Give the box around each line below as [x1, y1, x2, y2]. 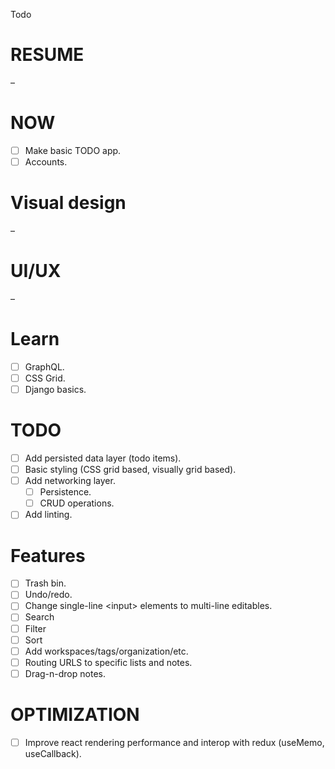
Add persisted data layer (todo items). [24, 452, 182, 464]
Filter [24, 622, 47, 634]
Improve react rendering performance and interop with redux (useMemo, [24, 736, 325, 748]
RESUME [10, 44, 85, 66]
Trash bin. [24, 577, 67, 589]
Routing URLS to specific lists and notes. [24, 656, 193, 668]
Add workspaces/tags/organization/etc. [24, 645, 189, 657]
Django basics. [24, 383, 87, 395]
